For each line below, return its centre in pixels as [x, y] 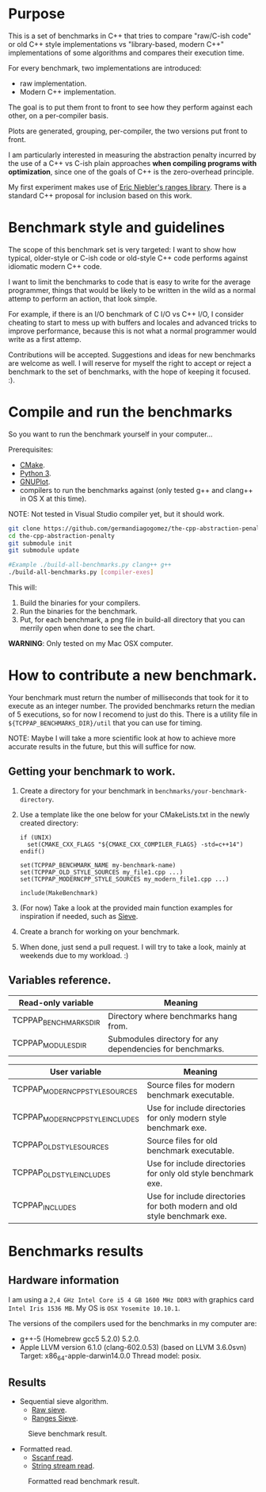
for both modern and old [192, 1206]
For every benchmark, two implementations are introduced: [105, 67]
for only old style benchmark [200, 1173]
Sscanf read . [52, 1458]
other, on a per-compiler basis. [59, 115]
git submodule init [40, 543]
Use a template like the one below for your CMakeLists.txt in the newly [135, 814]
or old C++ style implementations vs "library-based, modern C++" [116, 44]
